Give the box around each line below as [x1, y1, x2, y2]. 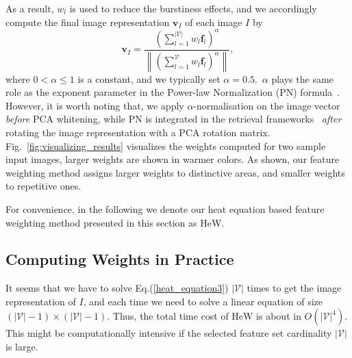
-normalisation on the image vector [193, 98, 340, 112]
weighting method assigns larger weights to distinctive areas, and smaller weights [5, 165, 345, 179]
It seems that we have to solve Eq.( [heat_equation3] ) [5, 281, 229, 295]
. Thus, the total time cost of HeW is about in [107, 309, 301, 323]
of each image [185, 14, 242, 29]
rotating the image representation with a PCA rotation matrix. [5, 125, 271, 139]
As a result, [5, 1, 54, 15]
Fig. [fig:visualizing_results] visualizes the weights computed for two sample [5, 138, 326, 153]
